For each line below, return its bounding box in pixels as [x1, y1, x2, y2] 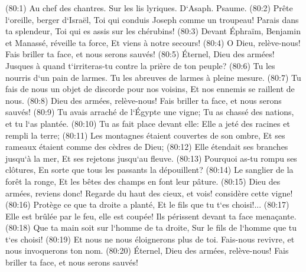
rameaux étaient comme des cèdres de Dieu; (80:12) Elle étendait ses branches [5, 140, 288, 153]
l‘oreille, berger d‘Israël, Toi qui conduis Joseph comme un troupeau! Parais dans [5, 13, 299, 25]
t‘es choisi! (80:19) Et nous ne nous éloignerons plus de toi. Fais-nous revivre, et [5, 232, 295, 245]
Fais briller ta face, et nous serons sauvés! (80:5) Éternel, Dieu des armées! [5, 48, 275, 60]
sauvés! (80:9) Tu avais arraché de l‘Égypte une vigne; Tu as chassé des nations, [5, 106, 294, 118]
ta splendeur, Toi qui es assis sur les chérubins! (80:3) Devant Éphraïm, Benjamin [5, 25, 301, 37]
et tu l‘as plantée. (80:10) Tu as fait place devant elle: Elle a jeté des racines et [5, 117, 290, 129]
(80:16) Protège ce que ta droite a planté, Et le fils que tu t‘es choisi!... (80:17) [5, 198, 289, 211]
